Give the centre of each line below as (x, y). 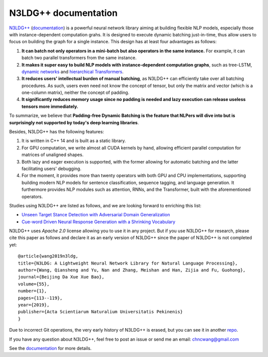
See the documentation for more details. (50, 348)
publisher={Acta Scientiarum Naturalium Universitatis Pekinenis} (100, 312)
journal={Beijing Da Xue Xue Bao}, (61, 277)
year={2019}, (34, 305)
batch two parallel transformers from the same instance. (79, 58)
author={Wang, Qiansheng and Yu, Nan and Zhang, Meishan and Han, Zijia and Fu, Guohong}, (132, 270)
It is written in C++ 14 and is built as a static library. (74, 141)
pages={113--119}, (40, 298)
